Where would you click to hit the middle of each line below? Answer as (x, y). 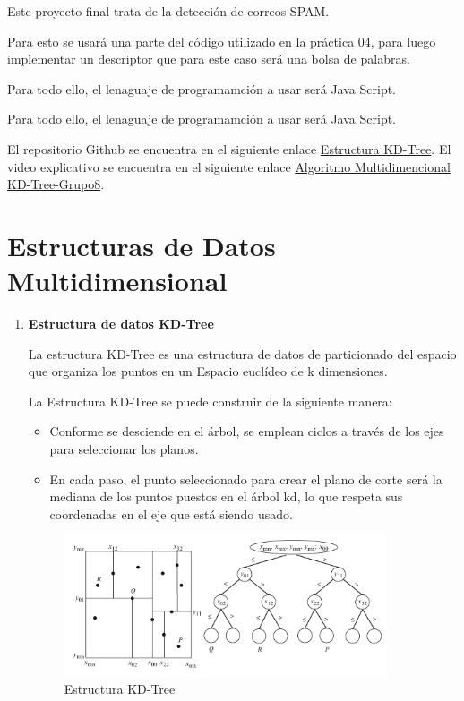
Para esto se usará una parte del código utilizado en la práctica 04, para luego (222, 41)
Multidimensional (117, 281)
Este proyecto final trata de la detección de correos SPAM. (168, 11)
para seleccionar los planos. (124, 449)
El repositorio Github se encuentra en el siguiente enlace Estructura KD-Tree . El (229, 148)
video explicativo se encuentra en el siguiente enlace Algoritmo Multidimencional (229, 166)
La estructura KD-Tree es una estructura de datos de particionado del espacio (242, 353)
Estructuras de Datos (142, 245)
